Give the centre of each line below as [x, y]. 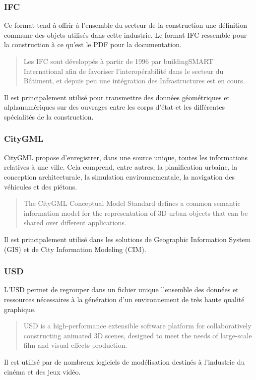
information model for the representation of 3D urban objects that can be [136, 213]
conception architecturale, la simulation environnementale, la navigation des [120, 176]
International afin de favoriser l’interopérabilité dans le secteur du [124, 71]
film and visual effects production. [75, 345]
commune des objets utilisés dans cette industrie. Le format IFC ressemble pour [126, 34]
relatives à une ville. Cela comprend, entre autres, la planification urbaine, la [121, 167]
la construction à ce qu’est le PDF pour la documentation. [93, 44]
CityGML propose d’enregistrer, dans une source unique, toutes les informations [126, 157]
